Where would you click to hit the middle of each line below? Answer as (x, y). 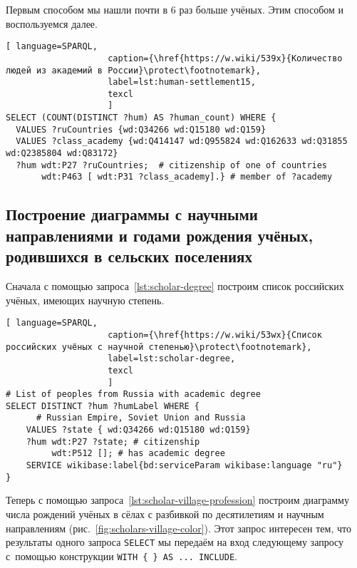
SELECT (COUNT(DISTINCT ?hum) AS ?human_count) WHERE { (141, 118)
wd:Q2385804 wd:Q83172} (62, 154)
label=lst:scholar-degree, (172, 359)
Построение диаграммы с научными (132, 214)
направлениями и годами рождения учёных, (160, 235)
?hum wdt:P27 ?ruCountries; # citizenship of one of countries (172, 165)
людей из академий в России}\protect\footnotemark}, (133, 70)
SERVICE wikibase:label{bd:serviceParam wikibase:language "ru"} (184, 466)
